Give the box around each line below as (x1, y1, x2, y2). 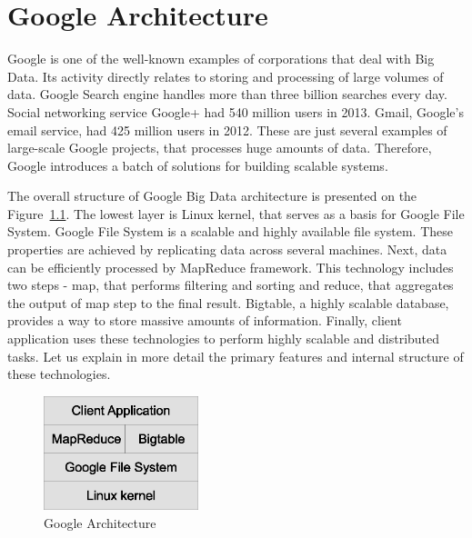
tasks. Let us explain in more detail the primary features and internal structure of (7, 346, 464, 365)
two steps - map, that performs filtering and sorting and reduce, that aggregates (7, 275, 454, 294)
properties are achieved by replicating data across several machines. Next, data (7, 240, 447, 259)
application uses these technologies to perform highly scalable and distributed (7, 329, 440, 348)
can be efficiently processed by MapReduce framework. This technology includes (7, 257, 454, 276)
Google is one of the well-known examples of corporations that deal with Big (7, 49, 435, 68)
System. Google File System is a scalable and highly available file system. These (7, 222, 453, 241)
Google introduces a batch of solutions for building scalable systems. (7, 155, 388, 174)
